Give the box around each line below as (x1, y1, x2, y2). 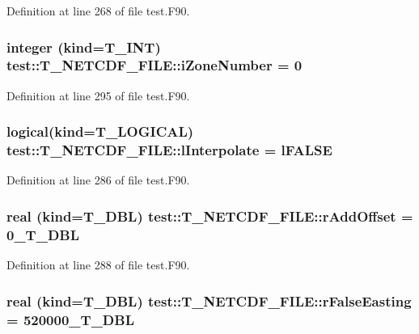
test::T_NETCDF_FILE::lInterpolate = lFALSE (6, 140, 332, 160)
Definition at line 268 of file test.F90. (6, 2, 190, 19)
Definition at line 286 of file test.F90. (6, 171, 190, 188)
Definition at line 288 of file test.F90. (6, 256, 190, 273)
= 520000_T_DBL (6, 309, 134, 329)
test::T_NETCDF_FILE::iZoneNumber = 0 (6, 55, 303, 75)
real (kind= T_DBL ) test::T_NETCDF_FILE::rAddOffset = (6, 205, 413, 226)
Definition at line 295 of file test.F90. (6, 87, 190, 104)
